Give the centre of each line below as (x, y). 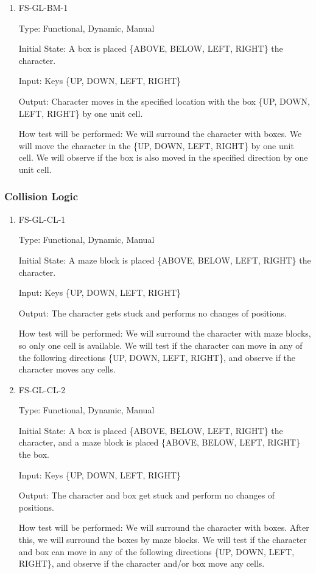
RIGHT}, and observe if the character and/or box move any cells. (142, 563)
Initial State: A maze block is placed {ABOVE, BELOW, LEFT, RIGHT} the (165, 260)
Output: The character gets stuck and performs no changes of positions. (153, 313)
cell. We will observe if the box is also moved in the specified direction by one (163, 157)
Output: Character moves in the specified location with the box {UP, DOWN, (164, 101)
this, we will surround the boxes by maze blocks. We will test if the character (163, 540)
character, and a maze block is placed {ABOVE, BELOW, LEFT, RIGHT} (160, 442)
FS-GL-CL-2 (42, 389)
